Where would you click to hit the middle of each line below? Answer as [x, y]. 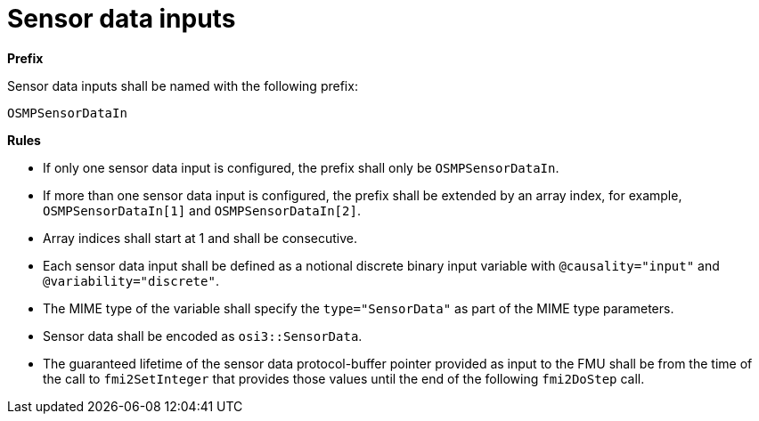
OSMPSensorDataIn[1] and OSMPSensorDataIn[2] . [202, 210]
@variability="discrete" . [131, 280]
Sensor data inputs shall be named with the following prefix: [183, 85]
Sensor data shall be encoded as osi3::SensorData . [203, 336]
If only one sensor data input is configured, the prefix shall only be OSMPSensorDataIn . [301, 167]
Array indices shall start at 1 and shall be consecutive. [200, 238]
